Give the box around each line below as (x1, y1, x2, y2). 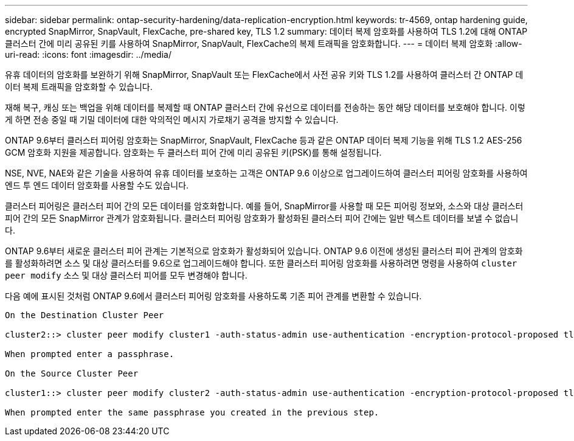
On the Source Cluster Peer (5, 369, 139, 378)
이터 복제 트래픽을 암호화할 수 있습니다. (5, 82, 153, 92)
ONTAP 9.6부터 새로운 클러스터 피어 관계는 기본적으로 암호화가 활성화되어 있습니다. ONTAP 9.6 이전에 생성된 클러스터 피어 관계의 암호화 (5, 246, 523, 256)
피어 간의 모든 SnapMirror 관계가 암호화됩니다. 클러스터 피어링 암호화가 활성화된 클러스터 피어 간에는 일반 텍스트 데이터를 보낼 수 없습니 (5, 213, 519, 223)
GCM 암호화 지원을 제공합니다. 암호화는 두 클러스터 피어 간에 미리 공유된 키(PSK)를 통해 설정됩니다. (5, 147, 382, 158)
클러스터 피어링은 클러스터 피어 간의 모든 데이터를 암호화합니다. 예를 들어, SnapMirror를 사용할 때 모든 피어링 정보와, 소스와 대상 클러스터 (5, 201, 524, 211)
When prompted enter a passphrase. (5, 349, 175, 359)
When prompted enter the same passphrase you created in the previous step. (5, 408, 379, 417)
